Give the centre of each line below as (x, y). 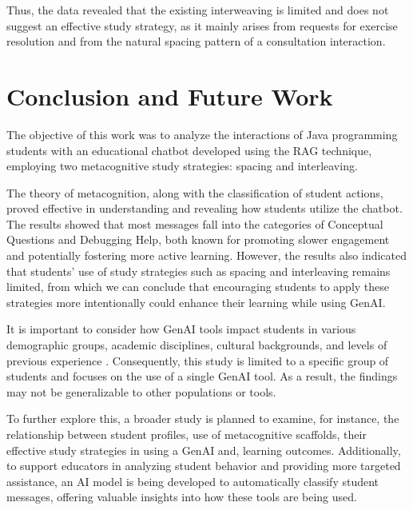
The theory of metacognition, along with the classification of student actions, (195, 192)
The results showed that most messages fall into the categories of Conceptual (195, 223)
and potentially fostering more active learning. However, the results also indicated (207, 255)
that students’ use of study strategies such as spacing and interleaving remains (199, 271)
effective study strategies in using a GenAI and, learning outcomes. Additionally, (204, 450)
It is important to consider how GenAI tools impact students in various (181, 329)
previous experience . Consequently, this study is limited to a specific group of (198, 360)
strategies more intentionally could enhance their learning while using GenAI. (196, 302)
